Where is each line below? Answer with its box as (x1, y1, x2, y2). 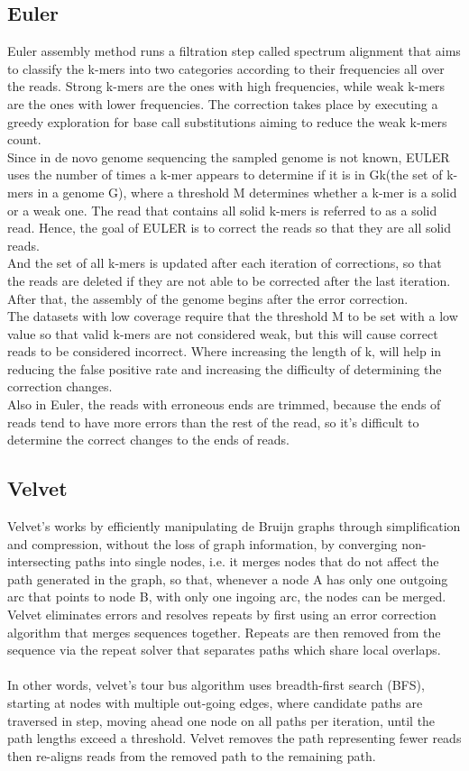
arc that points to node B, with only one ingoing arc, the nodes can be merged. (7, 587, 446, 606)
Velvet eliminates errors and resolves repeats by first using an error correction (7, 605, 437, 624)
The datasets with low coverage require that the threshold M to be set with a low (7, 307, 458, 326)
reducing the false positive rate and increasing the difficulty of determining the (7, 359, 442, 378)
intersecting (7, 552, 71, 571)
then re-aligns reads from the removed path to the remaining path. (7, 746, 376, 765)
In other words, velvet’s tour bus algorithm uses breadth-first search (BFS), (7, 675, 425, 694)
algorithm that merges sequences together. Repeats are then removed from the (7, 622, 441, 641)
